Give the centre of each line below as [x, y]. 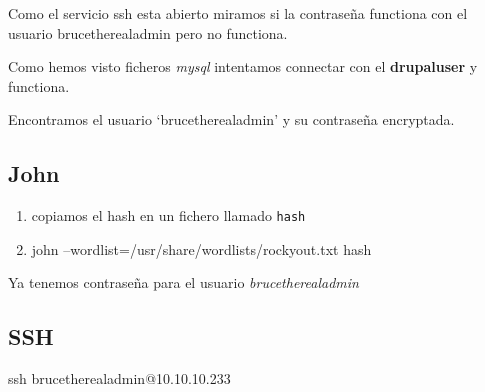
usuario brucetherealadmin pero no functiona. [148, 32]
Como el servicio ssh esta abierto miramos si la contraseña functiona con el [238, 13]
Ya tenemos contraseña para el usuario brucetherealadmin [183, 282]
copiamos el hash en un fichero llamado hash [168, 215]
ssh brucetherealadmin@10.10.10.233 [119, 378]
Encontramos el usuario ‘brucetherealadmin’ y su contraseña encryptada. [231, 119]
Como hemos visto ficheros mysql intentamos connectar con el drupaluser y [243, 66]
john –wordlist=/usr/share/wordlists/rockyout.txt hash [201, 248]
